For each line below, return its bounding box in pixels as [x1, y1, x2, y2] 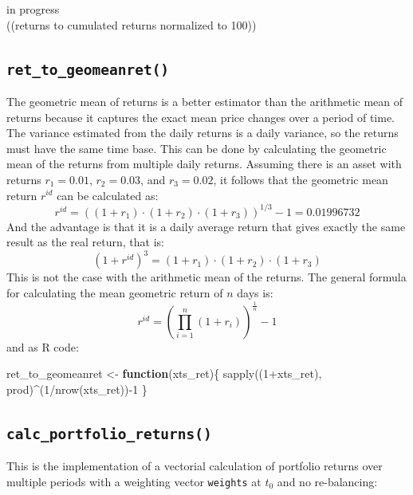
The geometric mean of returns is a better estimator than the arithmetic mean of [6, 92, 403, 109]
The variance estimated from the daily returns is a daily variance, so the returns [6, 124, 399, 141]
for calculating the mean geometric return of [6, 284, 223, 301]
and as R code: [6, 338, 79, 355]
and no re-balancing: [277, 473, 378, 490]
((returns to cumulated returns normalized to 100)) [6, 16, 257, 33]
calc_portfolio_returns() [6, 426, 212, 443]
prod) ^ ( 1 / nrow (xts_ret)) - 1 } [6, 381, 147, 398]
